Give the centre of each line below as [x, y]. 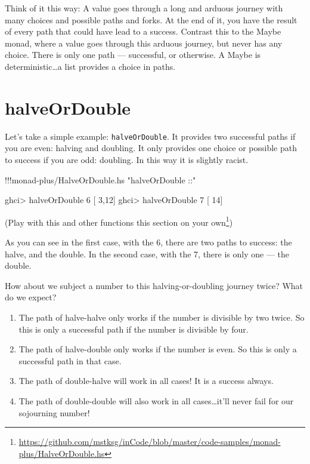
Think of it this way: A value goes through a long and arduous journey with [144, 8]
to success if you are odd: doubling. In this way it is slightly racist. [127, 159]
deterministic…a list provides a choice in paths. [90, 66]
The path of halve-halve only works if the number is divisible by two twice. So [162, 317]
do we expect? [31, 297]
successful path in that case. [70, 360]
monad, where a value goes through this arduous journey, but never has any [144, 43]
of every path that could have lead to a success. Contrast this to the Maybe [143, 31]
